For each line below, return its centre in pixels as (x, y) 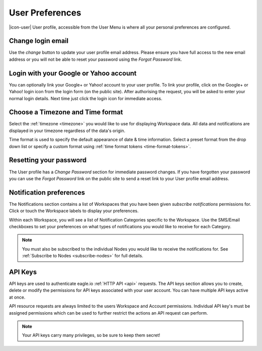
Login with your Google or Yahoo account (73, 73)
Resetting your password (48, 160)
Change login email (39, 41)
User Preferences (45, 13)
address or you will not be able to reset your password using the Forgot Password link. (95, 59)
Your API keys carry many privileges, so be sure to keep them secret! (91, 335)
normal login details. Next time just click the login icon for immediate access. (86, 98)
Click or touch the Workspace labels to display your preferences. (74, 211)
